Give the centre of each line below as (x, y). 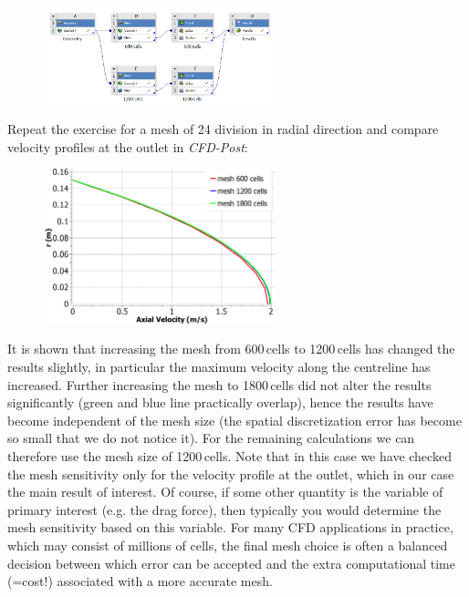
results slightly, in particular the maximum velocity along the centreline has (219, 366)
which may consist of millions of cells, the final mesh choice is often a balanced (228, 545)
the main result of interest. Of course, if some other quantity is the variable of (225, 492)
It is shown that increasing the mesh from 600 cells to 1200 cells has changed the (231, 349)
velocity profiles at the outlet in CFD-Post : (128, 146)
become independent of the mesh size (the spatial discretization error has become (234, 420)
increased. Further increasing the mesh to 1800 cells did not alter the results (219, 384)
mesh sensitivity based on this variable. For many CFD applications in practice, (230, 527)
